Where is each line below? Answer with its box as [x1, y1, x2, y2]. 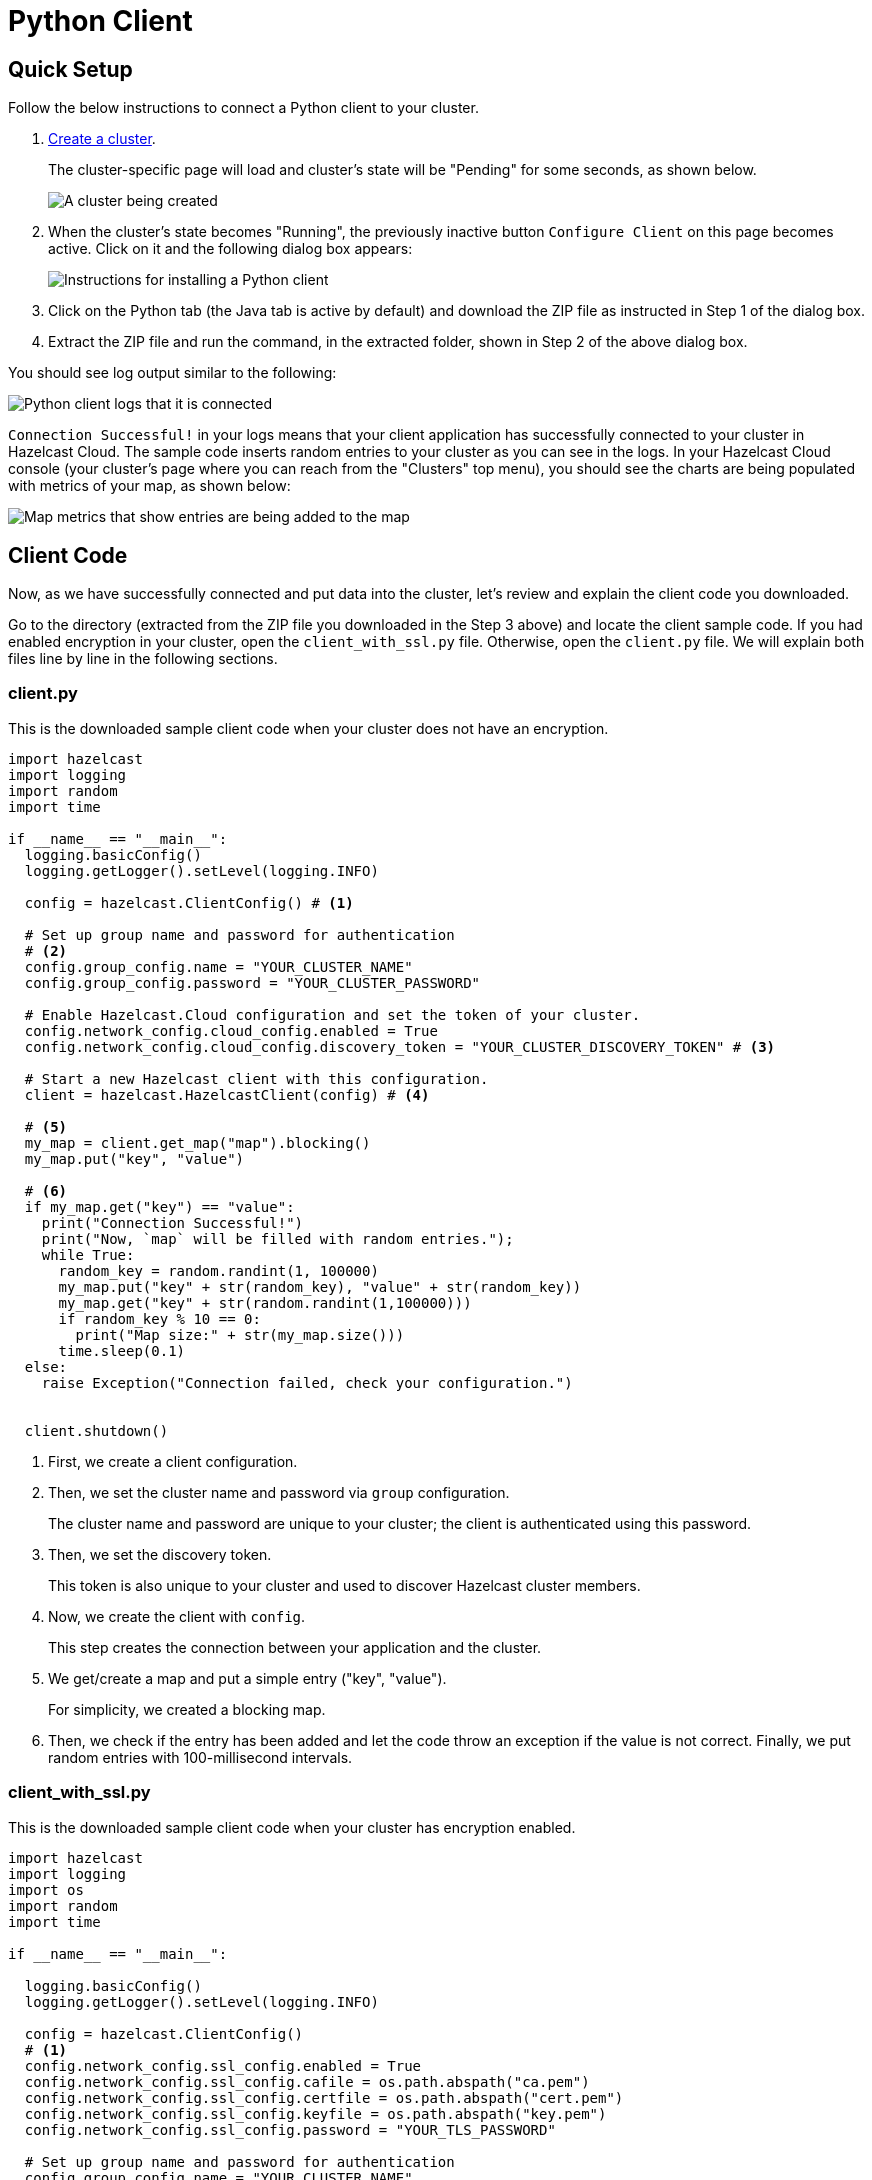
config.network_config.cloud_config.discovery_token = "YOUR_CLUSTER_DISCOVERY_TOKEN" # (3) [24, 1038, 776, 1055]
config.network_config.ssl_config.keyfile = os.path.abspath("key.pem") [24, 2105, 607, 2122]
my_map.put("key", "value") [24, 1150, 245, 1167]
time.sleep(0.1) [58, 1342, 186, 1359]
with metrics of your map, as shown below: [8, 477, 291, 495]
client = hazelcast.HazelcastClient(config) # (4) [24, 1086, 430, 1103]
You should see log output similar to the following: [8, 364, 337, 382]
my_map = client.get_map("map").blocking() [24, 1134, 371, 1151]
